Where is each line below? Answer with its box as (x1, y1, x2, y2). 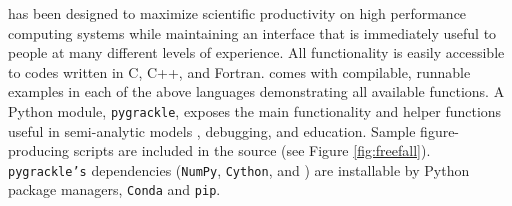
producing (8, 140, 70, 161)
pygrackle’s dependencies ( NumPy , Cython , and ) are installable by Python (8, 159, 470, 180)
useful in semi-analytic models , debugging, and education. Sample (8, 120, 416, 141)
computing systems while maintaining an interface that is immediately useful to (8, 22, 497, 43)
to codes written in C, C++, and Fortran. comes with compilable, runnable (8, 61, 471, 82)
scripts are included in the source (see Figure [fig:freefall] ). (73, 140, 431, 161)
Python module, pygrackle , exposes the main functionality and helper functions (8, 100, 502, 121)
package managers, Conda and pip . (8, 179, 221, 200)
